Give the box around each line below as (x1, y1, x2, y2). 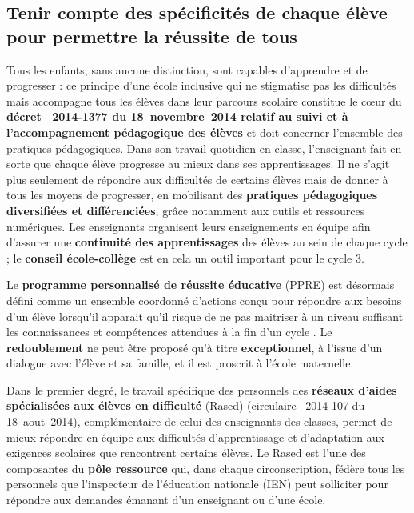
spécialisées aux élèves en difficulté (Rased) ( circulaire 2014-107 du (6, 397, 365, 414)
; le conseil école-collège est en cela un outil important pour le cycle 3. (6, 249, 364, 266)
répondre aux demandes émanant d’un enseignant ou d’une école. (6, 491, 326, 508)
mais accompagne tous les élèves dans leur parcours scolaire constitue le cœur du (6, 92, 402, 109)
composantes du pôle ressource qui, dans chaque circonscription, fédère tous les (6, 459, 405, 476)
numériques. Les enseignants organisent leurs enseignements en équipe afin (6, 218, 371, 234)
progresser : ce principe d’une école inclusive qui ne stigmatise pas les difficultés (6, 77, 396, 94)
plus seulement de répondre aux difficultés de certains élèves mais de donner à (6, 170, 388, 187)
